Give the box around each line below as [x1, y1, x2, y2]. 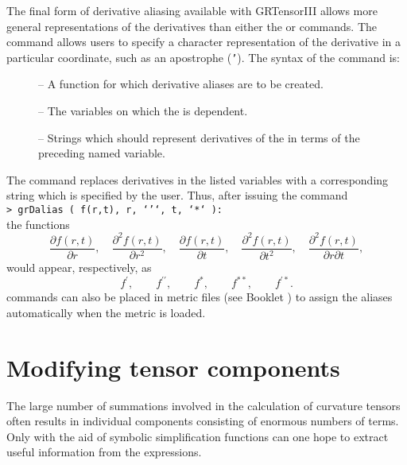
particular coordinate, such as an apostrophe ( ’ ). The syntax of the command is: [6, 48, 401, 65]
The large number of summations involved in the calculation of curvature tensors [6, 397, 401, 413]
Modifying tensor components [6, 351, 340, 383]
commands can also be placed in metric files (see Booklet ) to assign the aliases [6, 289, 393, 305]
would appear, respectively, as [6, 259, 152, 276]
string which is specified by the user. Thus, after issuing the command [6, 187, 348, 203]
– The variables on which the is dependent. [38, 103, 248, 119]
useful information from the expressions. [6, 444, 202, 460]
